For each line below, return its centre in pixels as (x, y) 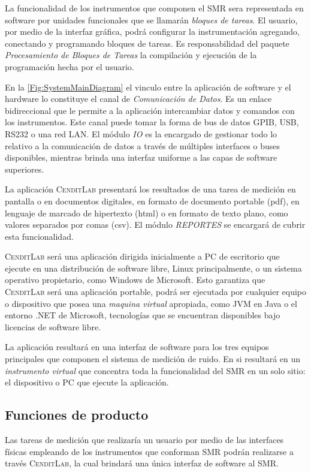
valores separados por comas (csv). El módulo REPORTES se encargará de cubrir (155, 225)
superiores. (25, 169)
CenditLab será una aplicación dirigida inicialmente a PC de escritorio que (142, 256)
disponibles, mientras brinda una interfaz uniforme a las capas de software (141, 157)
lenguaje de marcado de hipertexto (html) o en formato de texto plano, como (147, 213)
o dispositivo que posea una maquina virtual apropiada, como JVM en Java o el (151, 303)
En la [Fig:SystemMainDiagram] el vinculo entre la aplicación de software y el (148, 87)
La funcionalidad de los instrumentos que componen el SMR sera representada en (154, 8)
